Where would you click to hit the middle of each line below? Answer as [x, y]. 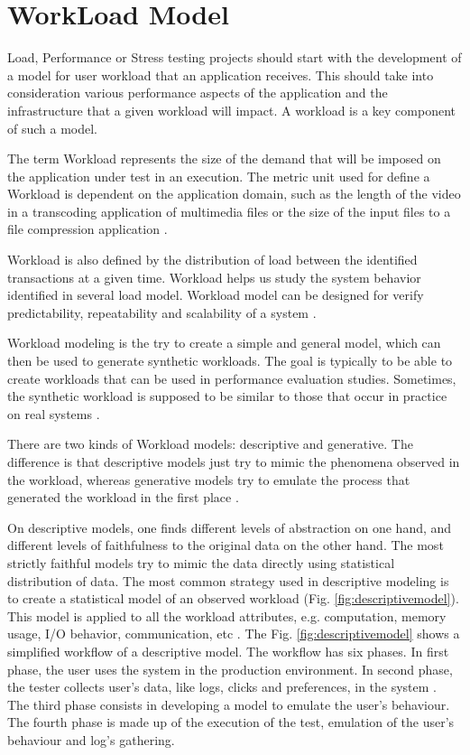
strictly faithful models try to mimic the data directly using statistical [201, 562]
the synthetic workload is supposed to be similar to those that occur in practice [227, 396]
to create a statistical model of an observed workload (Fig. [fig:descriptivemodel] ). [233, 598]
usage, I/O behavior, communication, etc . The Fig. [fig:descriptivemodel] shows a [234, 634]
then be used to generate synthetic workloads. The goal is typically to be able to [230, 361]
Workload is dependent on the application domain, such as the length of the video [234, 194]
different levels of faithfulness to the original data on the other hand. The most [226, 545]
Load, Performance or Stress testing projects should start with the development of [235, 57]
